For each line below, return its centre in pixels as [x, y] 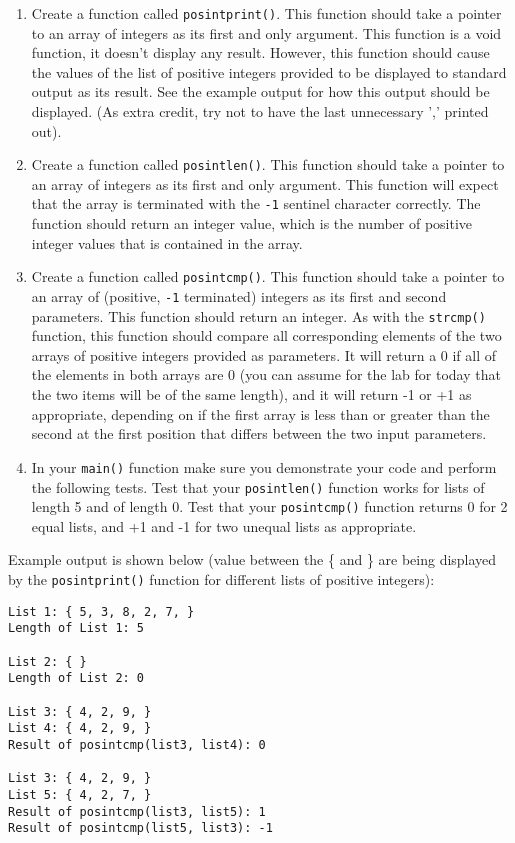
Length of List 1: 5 [76, 628]
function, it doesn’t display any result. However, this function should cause [260, 52]
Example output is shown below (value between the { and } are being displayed [252, 559]
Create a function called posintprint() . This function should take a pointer [266, 13]
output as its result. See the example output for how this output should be [260, 91]
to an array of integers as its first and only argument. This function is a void [266, 32]
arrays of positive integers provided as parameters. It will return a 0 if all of [264, 354]
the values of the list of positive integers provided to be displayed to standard [269, 71]
